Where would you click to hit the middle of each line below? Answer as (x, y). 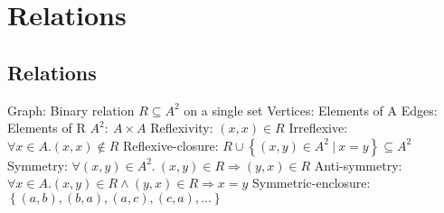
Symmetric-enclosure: (312, 183)
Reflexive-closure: (170, 145)
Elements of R (47, 128)
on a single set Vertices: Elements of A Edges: (311, 110)
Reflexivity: (182, 128)
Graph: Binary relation (71, 110)
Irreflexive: (318, 128)
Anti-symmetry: (358, 165)
